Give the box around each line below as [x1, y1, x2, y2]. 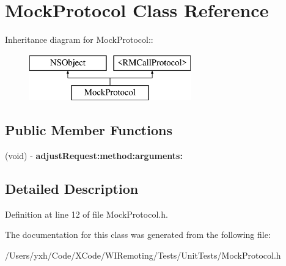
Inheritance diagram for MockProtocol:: [5, 33, 153, 46]
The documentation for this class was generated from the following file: [5, 228, 271, 241]
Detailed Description [5, 179, 139, 198]
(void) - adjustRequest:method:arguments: [5, 149, 183, 162]
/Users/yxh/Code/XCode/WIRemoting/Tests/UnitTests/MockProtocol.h [5, 249, 281, 262]
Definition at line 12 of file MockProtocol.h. [5, 207, 168, 220]
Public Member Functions [5, 120, 172, 139]
